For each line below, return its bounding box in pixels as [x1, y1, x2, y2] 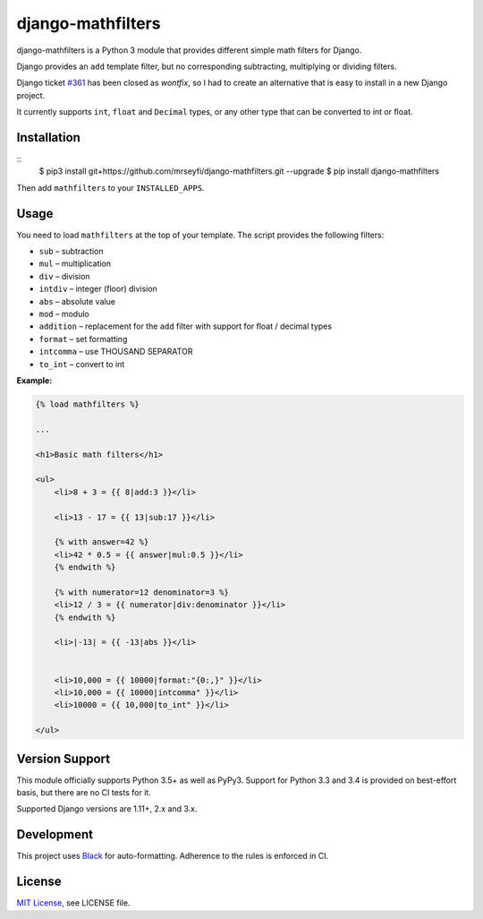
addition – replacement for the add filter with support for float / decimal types [38, 321, 333, 331]
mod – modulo [38, 309, 89, 320]
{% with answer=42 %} [54, 537, 149, 547]
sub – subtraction [38, 246, 104, 257]
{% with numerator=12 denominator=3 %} [54, 587, 230, 597]
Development [16, 827, 94, 842]
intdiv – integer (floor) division [38, 283, 158, 295]
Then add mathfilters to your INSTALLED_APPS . [16, 182, 205, 193]
